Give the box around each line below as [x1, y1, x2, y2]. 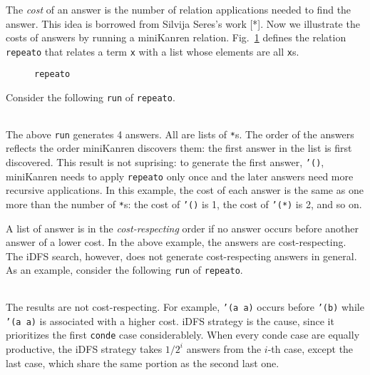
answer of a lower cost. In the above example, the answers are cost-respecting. [6, 235, 346, 250]
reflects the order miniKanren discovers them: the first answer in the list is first [6, 140, 352, 155]
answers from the [186, 341, 262, 356]
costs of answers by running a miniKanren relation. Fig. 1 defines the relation [6, 30, 346, 45]
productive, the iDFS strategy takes [6, 341, 163, 356]
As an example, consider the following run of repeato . [6, 262, 243, 277]
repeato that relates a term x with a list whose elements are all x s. [6, 43, 299, 58]
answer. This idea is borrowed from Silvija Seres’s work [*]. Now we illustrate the [6, 16, 360, 31]
